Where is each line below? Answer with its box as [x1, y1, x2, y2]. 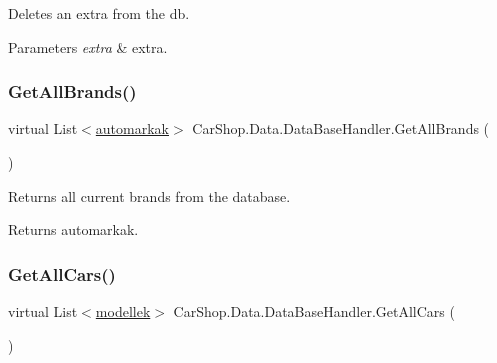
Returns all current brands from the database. [8, 185, 291, 206]
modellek [95, 301, 151, 321]
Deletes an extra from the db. [8, 3, 190, 23]
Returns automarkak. [8, 219, 139, 240]
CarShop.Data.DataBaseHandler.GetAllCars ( [173, 301, 455, 321]
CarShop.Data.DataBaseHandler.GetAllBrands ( [192, 118, 490, 139]
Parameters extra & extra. [8, 36, 168, 57]
